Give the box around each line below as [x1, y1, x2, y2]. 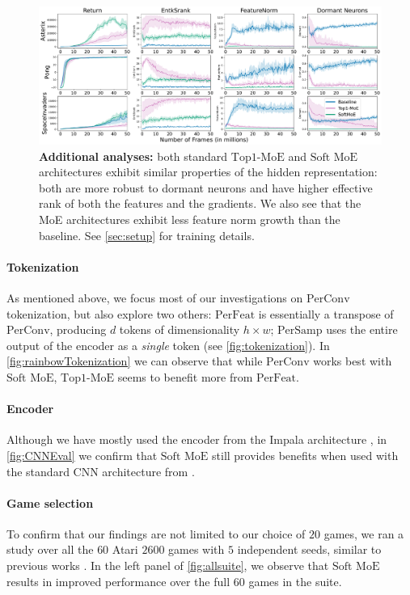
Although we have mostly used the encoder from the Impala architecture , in [6, 431, 387, 448]
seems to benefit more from [117, 368, 253, 385]
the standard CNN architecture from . [6, 462, 195, 479]
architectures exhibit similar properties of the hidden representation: [39, 163, 378, 180]
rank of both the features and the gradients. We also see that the [39, 195, 361, 212]
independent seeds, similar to [237, 541, 382, 558]
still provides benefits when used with [212, 446, 399, 463]
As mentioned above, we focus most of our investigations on [6, 289, 303, 306]
